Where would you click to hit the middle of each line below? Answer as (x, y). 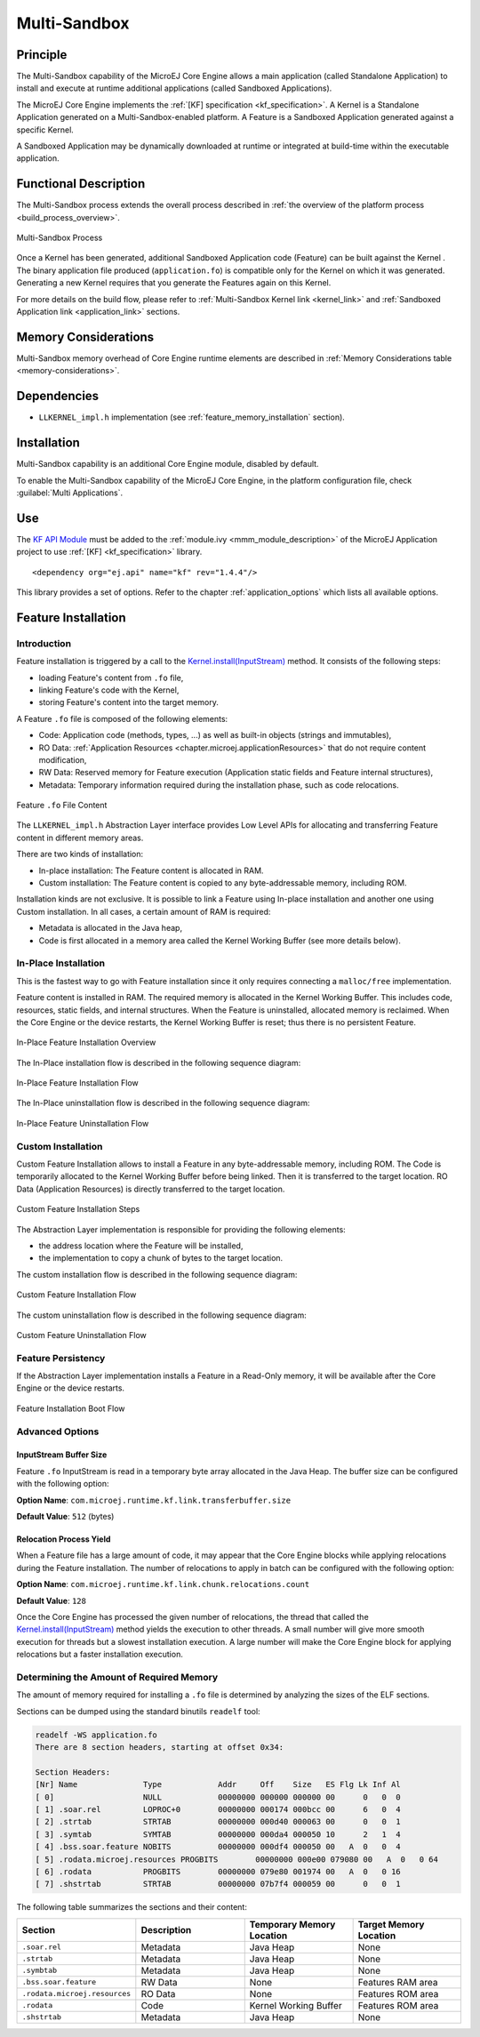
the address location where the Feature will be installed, (141, 1246)
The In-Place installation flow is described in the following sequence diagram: (159, 1063)
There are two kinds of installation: (80, 854)
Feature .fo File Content (62, 806)
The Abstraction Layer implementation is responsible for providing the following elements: (181, 1229)
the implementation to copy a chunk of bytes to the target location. (161, 1258)
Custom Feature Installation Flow (76, 1295)
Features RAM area (398, 1982)
